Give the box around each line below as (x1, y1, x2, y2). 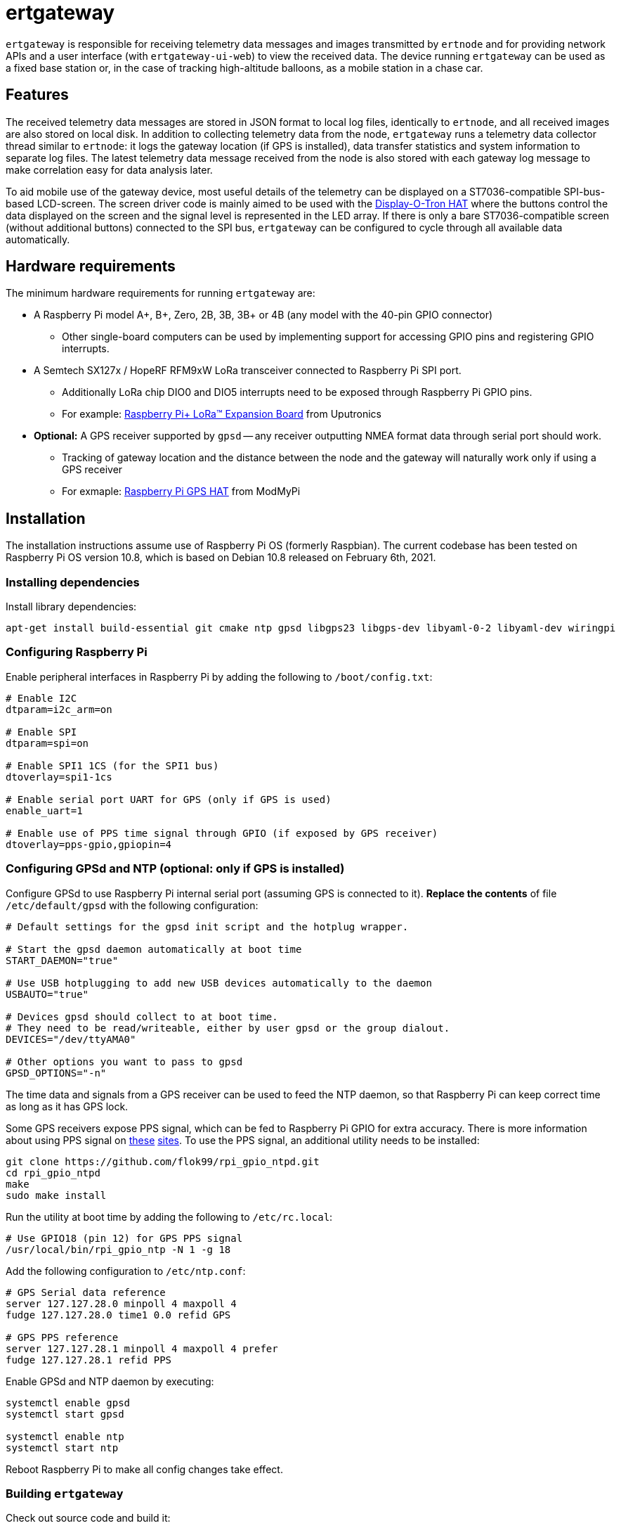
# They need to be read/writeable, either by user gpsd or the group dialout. (6, 1022, 450, 1034)
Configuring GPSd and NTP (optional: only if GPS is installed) (6, 861, 345, 876)
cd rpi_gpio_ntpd (6, 1167, 100, 1179)
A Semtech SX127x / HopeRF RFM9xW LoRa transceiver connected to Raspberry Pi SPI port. (34, 364, 462, 377)
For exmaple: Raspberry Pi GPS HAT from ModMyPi (62, 485, 301, 498)
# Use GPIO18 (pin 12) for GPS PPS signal (6, 1232, 243, 1244)
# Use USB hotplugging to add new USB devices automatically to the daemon (6, 977, 432, 989)
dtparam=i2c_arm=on (6, 703, 112, 715)
